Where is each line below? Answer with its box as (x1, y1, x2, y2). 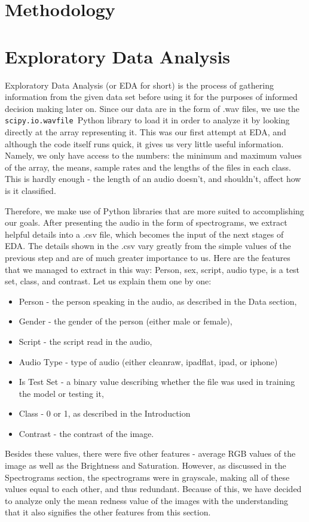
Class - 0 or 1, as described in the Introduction (19, 407, 191, 420)
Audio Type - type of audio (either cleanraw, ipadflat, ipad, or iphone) (19, 355, 278, 368)
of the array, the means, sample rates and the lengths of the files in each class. (5, 160, 291, 173)
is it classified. (5, 184, 56, 196)
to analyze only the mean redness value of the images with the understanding (5, 494, 289, 506)
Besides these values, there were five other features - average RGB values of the (5, 447, 296, 460)
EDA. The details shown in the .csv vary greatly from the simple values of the (5, 239, 291, 252)
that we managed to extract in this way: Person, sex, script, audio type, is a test (5, 263, 300, 275)
